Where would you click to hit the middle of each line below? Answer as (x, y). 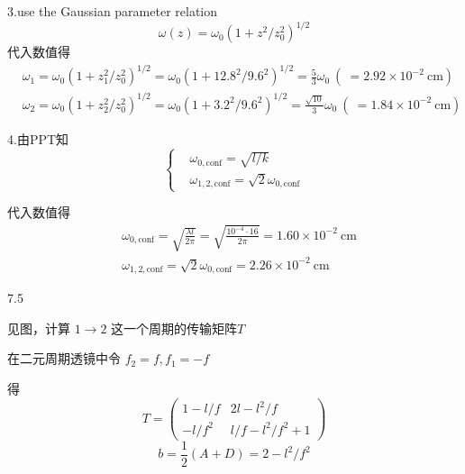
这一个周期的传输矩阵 (174, 328)
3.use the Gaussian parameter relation (113, 11)
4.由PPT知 (38, 138)
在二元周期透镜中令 (64, 358)
